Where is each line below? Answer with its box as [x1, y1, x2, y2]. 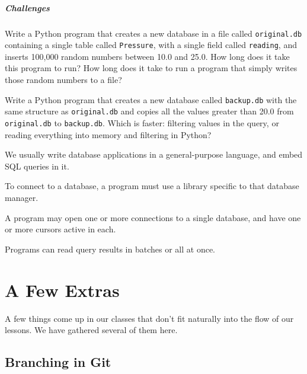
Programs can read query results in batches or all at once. [5, 242, 215, 255]
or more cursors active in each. [5, 223, 116, 235]
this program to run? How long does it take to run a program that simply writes [5, 62, 298, 74]
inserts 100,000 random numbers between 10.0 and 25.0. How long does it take [5, 50, 290, 62]
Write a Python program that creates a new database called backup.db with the [5, 93, 297, 106]
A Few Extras [5, 277, 120, 302]
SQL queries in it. [5, 159, 69, 172]
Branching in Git [5, 353, 111, 371]
